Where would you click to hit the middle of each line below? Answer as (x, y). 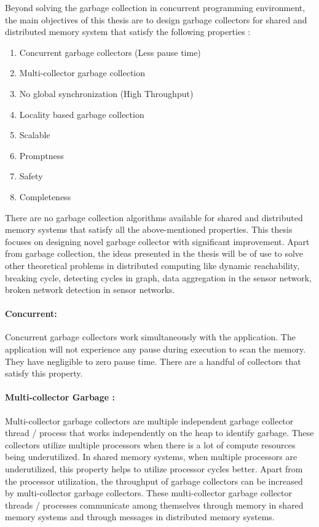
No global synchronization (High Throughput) (106, 93)
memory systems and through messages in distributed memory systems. (140, 517)
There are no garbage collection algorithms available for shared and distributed (154, 217)
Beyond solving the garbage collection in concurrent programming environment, (155, 7)
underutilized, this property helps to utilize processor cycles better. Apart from (154, 469)
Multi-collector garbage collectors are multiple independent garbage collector (149, 420)
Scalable (35, 135)
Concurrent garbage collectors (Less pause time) (110, 52)
